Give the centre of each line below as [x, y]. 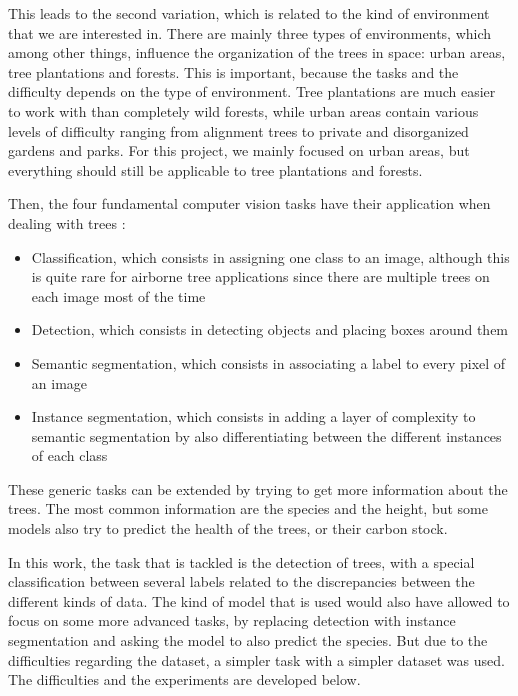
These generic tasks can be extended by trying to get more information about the [258, 488]
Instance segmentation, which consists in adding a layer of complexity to [253, 416]
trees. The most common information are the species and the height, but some [248, 508]
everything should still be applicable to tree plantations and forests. [215, 169]
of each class [69, 455]
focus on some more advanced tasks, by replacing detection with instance [232, 620]
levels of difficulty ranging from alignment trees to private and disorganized [238, 130]
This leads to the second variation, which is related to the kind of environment [249, 13]
